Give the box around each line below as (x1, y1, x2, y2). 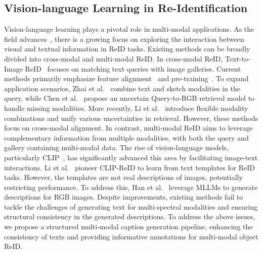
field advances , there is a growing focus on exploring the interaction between (4, 33, 244, 44)
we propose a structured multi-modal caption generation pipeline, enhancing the (4, 221, 253, 232)
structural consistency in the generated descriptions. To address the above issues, (4, 211, 255, 222)
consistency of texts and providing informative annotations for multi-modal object (4, 231, 258, 241)
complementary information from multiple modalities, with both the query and (4, 132, 249, 143)
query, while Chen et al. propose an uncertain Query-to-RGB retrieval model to (4, 93, 255, 103)
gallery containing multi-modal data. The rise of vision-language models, (4, 142, 229, 153)
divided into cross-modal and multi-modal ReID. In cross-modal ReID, (4, 53, 223, 64)
